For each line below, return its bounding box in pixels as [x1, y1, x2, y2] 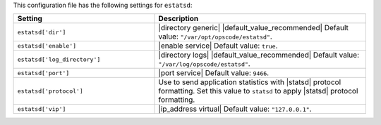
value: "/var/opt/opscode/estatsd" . [158, 32, 273, 41]
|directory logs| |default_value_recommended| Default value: [158, 50, 360, 60]
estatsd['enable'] [17, 42, 77, 49]
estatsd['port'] [17, 69, 70, 77]
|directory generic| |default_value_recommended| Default [158, 23, 349, 33]
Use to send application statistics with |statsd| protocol [158, 77, 341, 87]
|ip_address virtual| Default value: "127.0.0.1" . [158, 104, 312, 114]
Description [158, 14, 199, 24]
